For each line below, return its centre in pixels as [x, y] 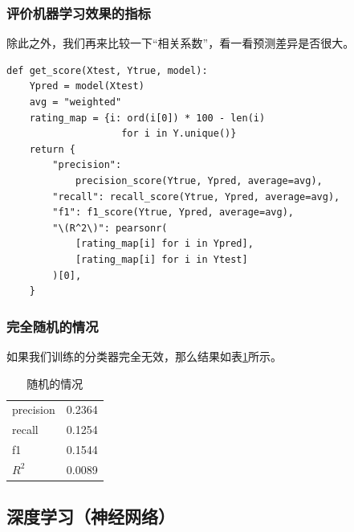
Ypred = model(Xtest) [87, 86]
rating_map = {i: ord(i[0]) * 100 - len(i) [147, 118]
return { [52, 149]
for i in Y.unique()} [179, 134]
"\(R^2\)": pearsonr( [110, 228]
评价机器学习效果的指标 [79, 12]
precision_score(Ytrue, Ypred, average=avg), [199, 180]
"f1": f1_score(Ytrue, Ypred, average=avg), [173, 213]
